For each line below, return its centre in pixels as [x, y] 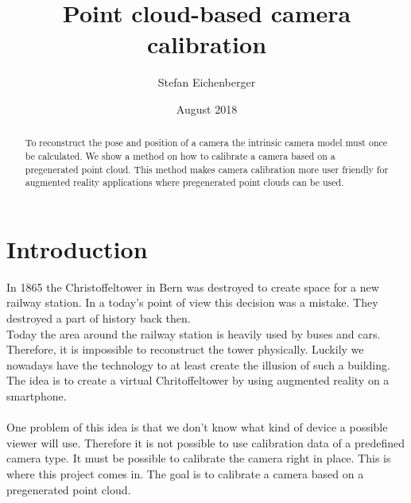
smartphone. [37, 396]
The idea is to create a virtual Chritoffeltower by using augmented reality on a [198, 380]
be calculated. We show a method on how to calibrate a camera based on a [180, 155]
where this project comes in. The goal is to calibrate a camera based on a [185, 473]
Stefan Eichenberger [207, 82]
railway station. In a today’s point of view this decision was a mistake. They [192, 302]
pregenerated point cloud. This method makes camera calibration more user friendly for [207, 169]
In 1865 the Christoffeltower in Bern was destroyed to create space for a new [193, 286]
